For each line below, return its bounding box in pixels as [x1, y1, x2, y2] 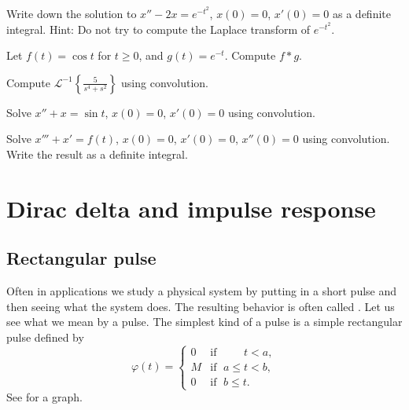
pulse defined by [6, 328, 84, 345]
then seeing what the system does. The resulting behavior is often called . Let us [6, 298, 395, 314]
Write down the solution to [6, 5, 137, 21]
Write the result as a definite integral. [6, 145, 188, 162]
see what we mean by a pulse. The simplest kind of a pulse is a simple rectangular [6, 313, 403, 330]
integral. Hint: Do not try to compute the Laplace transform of [6, 20, 311, 37]
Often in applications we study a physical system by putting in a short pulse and [6, 283, 397, 299]
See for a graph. [6, 389, 83, 405]
